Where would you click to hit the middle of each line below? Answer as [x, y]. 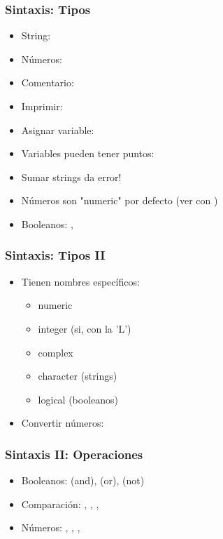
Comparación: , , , [60, 504]
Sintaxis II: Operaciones [74, 454]
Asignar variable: [58, 129]
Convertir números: [63, 423]
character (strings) [78, 376]
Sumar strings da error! [71, 177]
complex [56, 352]
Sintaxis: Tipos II [55, 255]
